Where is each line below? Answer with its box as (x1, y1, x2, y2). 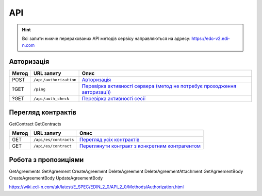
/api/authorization (33, 77, 77, 82)
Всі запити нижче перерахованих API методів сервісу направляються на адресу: (22, 36, 191, 41)
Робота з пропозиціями (9, 156, 84, 164)
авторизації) (82, 89, 111, 96)
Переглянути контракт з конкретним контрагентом (79, 143, 201, 149)
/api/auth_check (33, 96, 70, 101)
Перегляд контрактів (9, 108, 77, 116)
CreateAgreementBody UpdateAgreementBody (9, 175, 103, 181)
